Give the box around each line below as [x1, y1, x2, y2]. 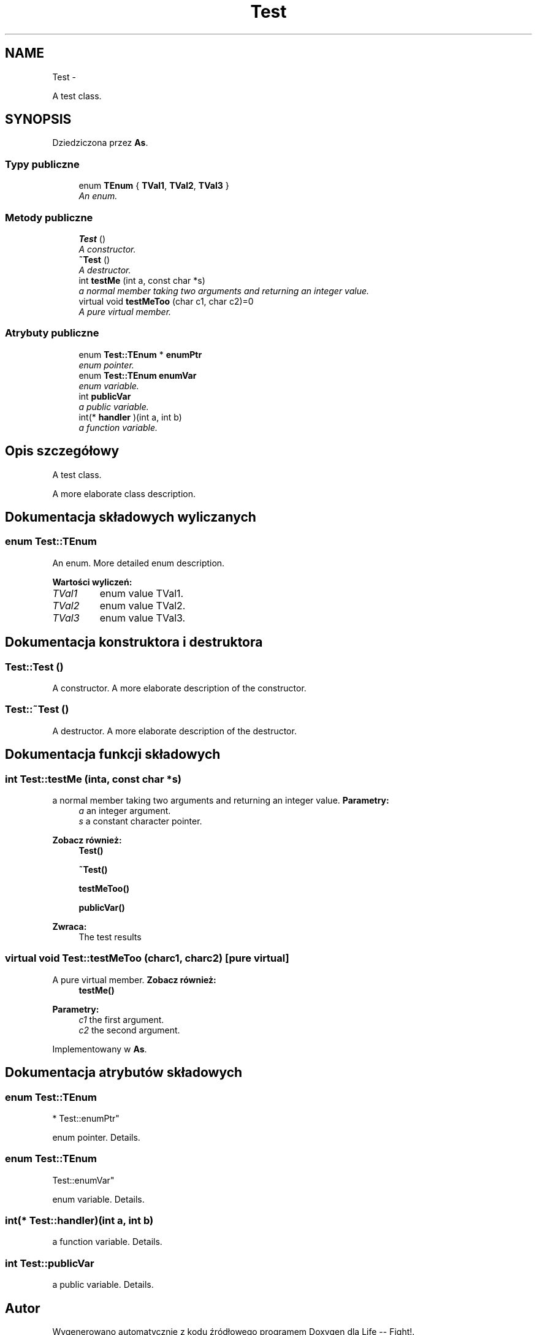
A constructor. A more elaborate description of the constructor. [52, 682, 307, 693]
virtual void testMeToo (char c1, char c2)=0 [78, 295, 254, 306]
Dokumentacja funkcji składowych [5, 747, 221, 763]
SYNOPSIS [5, 112, 72, 127]
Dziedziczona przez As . [52, 137, 148, 148]
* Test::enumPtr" [52, 1112, 120, 1124]
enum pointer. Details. [52, 1132, 140, 1143]
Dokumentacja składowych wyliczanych [5, 509, 256, 525]
